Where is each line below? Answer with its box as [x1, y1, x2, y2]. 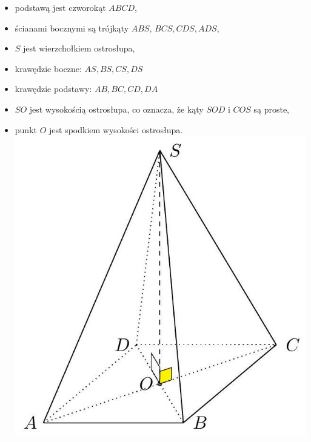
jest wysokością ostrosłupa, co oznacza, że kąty [29, 102, 204, 115]
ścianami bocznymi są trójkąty [15, 21, 129, 34]
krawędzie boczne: [15, 62, 82, 74]
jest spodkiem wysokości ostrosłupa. [49, 123, 183, 136]
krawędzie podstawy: [15, 82, 92, 95]
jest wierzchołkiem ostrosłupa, [23, 42, 135, 54]
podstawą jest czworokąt [15, 1, 106, 13]
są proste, [253, 102, 289, 115]
